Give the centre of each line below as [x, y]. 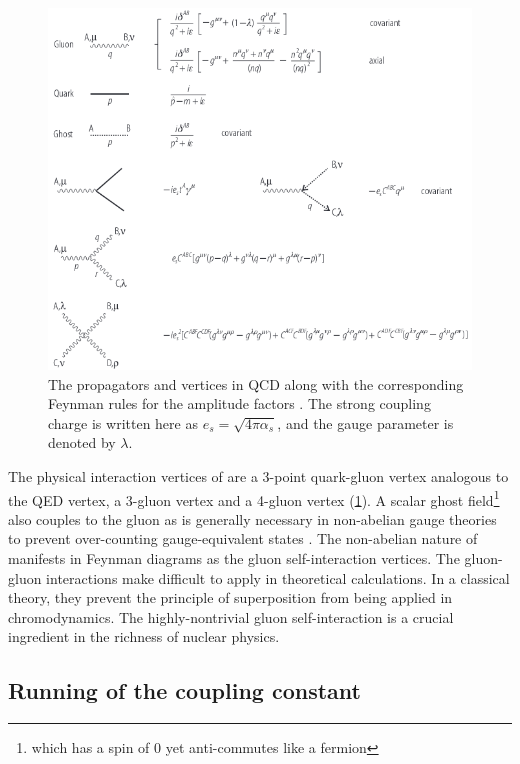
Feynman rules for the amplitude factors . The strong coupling [239, 403]
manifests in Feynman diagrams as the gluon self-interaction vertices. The [234, 557]
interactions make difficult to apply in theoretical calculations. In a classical [278, 577]
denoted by [82, 442]
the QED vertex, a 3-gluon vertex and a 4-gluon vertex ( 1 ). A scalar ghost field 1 [254, 498]
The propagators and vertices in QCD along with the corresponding [256, 383]
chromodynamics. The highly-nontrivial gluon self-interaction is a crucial [231, 616]
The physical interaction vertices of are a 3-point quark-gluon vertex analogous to [258, 475]
